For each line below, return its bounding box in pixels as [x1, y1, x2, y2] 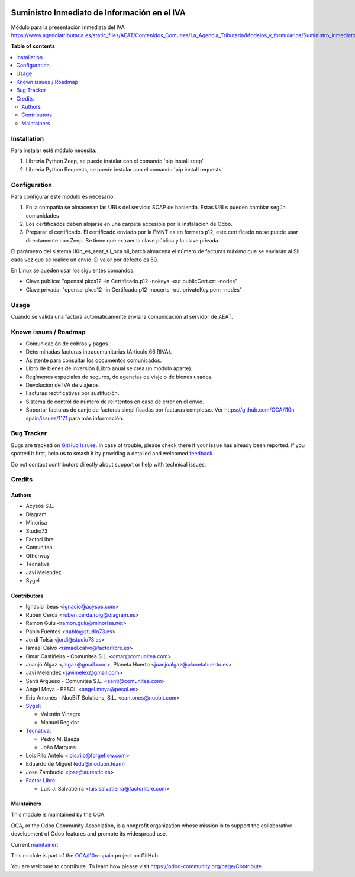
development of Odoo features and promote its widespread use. [11, 830, 167, 837]
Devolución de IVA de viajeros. [25, 381, 101, 389]
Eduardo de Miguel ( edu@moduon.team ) [25, 760, 125, 767]
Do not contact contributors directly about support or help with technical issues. [11, 461, 206, 468]
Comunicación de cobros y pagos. [25, 340, 109, 347]
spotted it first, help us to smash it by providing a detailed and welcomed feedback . [11, 450, 214, 457]
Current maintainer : [11, 841, 59, 848]
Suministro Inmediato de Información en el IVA [11, 8, 186, 18]
